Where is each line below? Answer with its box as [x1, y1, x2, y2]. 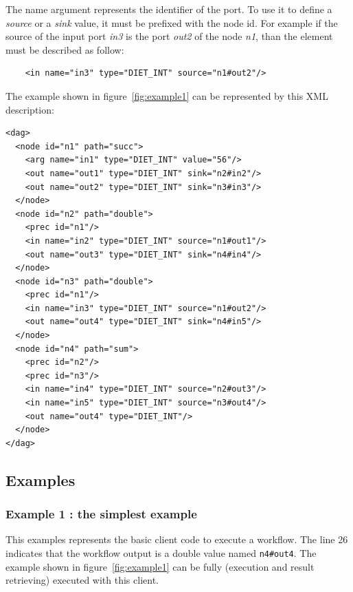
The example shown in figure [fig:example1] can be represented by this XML [5, 88, 328, 103]
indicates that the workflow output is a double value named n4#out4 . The [5, 546, 317, 560]
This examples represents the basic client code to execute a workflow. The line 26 [5, 532, 348, 547]
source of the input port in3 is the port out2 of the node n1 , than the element [5, 29, 333, 43]
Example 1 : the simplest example [5, 505, 197, 522]
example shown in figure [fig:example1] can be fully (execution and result [5, 559, 315, 573]
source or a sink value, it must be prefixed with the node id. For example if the [5, 15, 338, 30]
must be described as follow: [5, 42, 124, 56]
